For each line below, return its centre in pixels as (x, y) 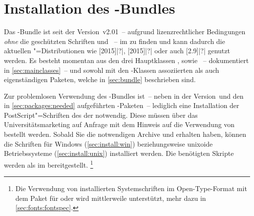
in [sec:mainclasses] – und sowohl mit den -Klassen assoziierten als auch (112, 70)
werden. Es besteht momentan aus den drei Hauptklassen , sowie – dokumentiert (127, 60)
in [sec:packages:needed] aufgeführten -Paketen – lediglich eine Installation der (122, 105)
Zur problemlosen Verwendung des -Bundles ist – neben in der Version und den (124, 96)
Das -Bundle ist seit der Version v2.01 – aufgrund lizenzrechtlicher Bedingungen (125, 32)
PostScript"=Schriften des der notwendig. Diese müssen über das (101, 115)
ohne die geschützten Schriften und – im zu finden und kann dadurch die (115, 41)
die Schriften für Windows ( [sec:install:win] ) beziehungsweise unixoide (108, 143)
